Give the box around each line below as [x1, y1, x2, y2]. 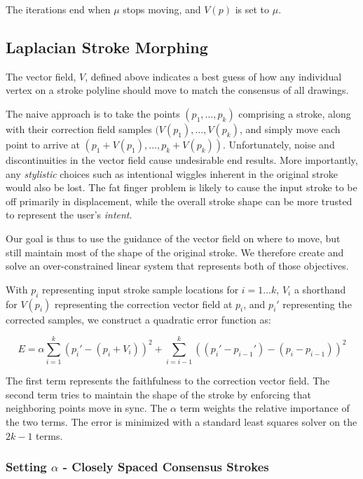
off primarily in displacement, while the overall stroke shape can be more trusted [6, 193, 352, 208]
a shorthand [294, 282, 346, 296]
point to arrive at [6, 137, 80, 151]
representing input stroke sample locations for [42, 282, 239, 296]
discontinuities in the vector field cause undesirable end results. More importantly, [6, 152, 358, 167]
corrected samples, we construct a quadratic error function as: [6, 312, 271, 326]
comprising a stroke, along [238, 106, 351, 120]
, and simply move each [239, 121, 341, 136]
